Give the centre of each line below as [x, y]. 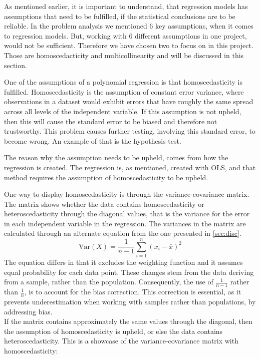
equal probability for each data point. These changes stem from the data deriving [129, 272]
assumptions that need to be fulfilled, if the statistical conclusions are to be [120, 16]
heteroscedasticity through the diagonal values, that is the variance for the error [127, 214]
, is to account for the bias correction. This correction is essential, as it [133, 292]
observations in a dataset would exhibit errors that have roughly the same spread [129, 101]
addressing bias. [28, 311]
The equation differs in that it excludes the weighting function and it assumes [123, 262]
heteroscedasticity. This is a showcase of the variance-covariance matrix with [121, 341]
